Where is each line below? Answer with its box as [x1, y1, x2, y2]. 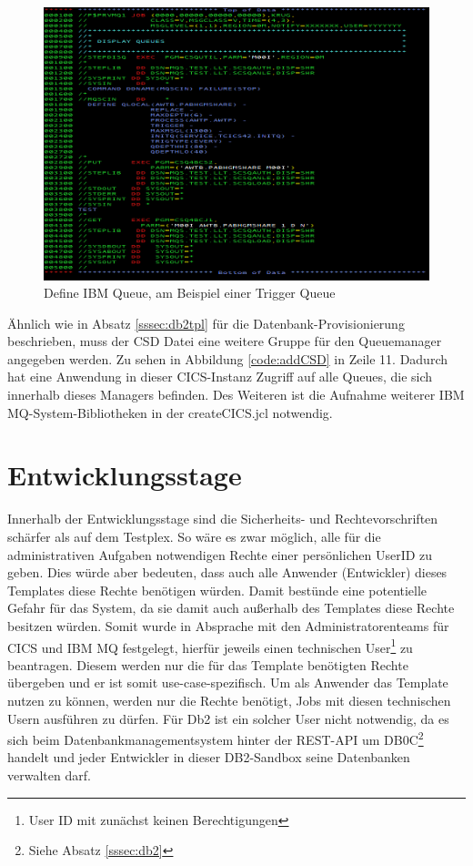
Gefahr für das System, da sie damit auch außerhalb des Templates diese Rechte [7, 598, 455, 617]
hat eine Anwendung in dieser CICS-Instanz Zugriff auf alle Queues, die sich [7, 367, 433, 386]
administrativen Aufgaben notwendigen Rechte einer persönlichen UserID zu [7, 545, 433, 564]
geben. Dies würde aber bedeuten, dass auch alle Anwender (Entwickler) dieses [7, 563, 448, 582]
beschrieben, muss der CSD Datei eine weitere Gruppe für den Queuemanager [7, 331, 442, 351]
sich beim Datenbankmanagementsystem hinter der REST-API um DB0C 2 [7, 728, 424, 749]
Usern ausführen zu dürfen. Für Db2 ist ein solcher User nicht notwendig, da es [7, 708, 449, 728]
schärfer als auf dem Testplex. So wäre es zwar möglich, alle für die [7, 526, 381, 545]
